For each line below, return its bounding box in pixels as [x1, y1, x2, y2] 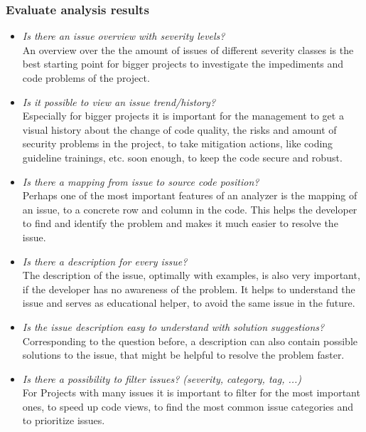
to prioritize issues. [22, 413, 105, 428]
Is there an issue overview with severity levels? [22, 28, 225, 43]
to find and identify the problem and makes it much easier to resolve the [22, 216, 338, 231]
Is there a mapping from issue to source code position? [22, 174, 259, 189]
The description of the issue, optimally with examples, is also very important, [22, 268, 360, 283]
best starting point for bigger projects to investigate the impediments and [22, 56, 344, 71]
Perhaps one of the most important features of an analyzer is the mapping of [22, 188, 357, 203]
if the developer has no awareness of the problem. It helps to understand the [22, 281, 355, 296]
